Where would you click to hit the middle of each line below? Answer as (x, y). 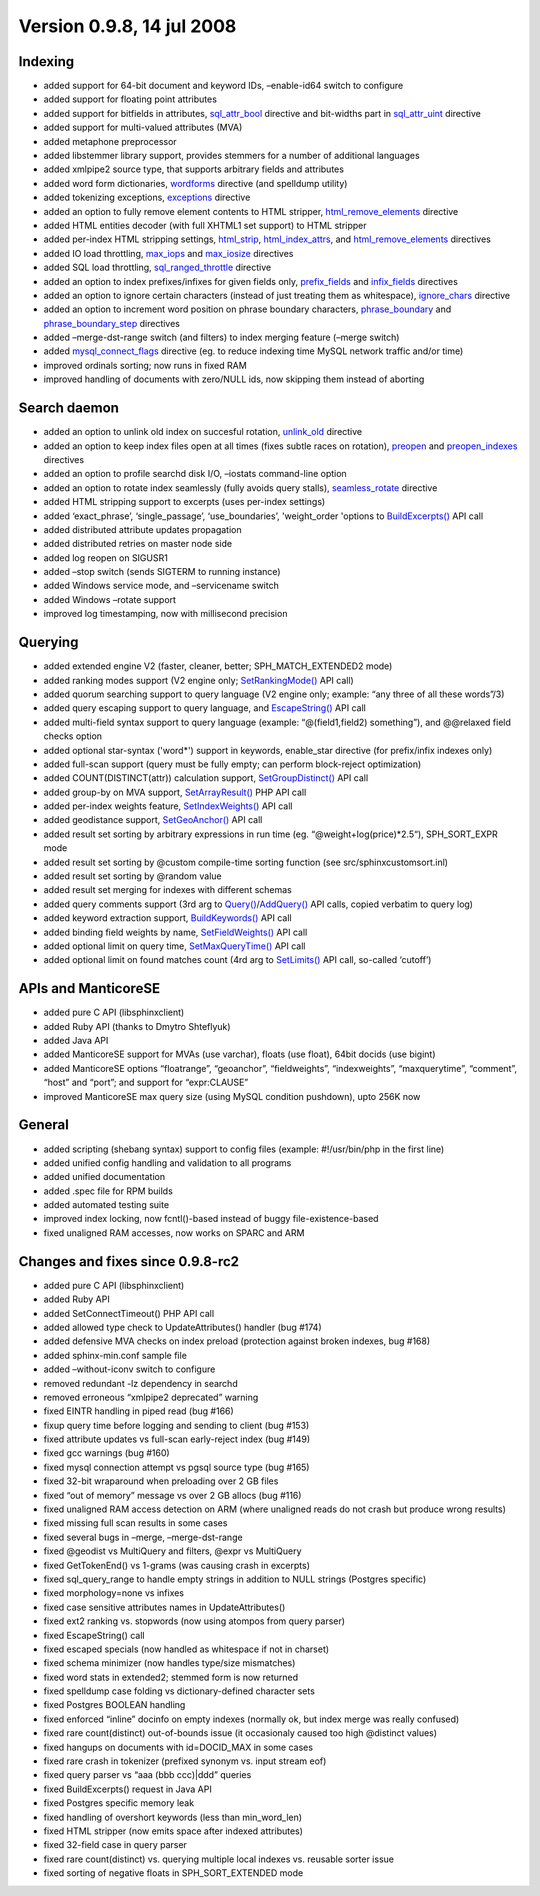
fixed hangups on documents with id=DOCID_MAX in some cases (178, 1747)
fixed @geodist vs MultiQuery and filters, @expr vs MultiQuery (172, 1551)
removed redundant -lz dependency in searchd (141, 1383)
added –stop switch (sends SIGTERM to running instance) (162, 572)
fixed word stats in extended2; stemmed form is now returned (171, 1677)
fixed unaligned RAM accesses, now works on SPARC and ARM (174, 1232)
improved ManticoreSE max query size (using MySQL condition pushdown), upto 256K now (232, 1096)
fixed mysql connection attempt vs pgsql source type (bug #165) (176, 1467)
